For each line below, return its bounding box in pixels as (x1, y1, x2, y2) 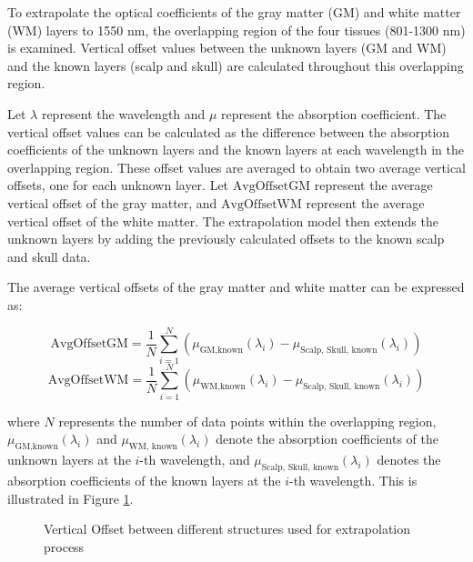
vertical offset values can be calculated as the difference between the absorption (7, 122, 450, 141)
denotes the (377, 450, 441, 469)
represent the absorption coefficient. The (221, 104, 447, 123)
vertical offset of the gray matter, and (7, 193, 217, 212)
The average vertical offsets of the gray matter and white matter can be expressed (7, 277, 465, 296)
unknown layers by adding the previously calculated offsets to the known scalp (7, 229, 445, 248)
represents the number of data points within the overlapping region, (58, 411, 437, 430)
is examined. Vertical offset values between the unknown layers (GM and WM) (7, 38, 447, 57)
